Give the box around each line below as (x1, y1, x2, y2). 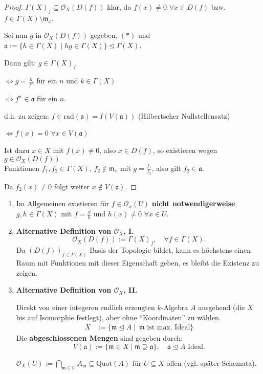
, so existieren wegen (152, 145, 217, 156)
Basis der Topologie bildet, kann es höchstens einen (90, 245, 251, 255)
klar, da (107, 2, 131, 12)
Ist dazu (4, 145, 30, 156)
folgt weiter (54, 181, 90, 191)
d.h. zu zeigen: (4, 110, 49, 121)
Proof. (4, 2, 23, 12)
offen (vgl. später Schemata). (166, 357, 257, 368)
